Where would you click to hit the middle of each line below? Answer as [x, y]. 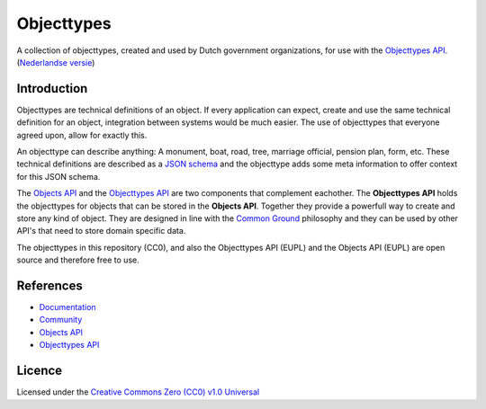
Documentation [67, 307]
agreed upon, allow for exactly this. [82, 135]
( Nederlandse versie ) [56, 62]
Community [61, 320]
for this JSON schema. [58, 176]
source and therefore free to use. [78, 260]
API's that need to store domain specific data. [101, 231]
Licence [40, 371]
